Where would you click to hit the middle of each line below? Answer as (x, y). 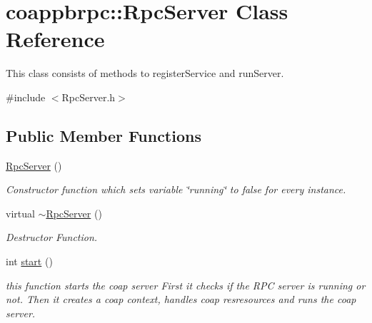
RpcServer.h (89, 97)
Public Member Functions (104, 135)
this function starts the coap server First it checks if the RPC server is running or (186, 285)
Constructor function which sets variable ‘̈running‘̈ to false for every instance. (176, 189)
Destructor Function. (52, 237)
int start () (29, 261)
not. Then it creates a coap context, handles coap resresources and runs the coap (181, 299)
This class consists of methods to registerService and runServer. (145, 73)
